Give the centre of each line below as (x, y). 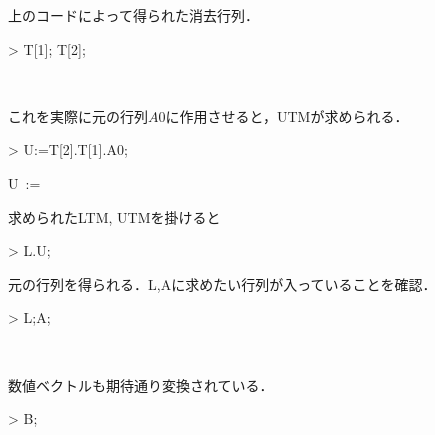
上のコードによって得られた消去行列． (133, 15)
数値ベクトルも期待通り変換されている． (141, 384)
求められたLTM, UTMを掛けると (114, 216)
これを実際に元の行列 (78, 115)
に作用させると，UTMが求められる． (287, 115)
